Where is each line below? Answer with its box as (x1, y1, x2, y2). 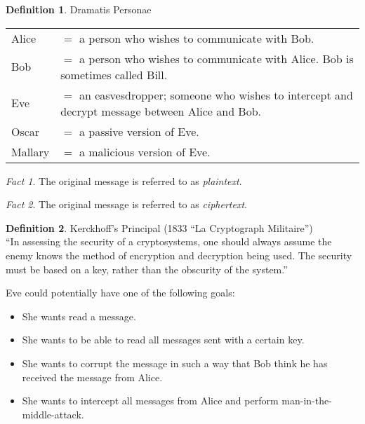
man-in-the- (281, 393, 332, 408)
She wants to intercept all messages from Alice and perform (22, 393, 279, 408)
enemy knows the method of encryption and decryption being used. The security (6, 247, 352, 262)
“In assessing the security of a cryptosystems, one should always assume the (6, 234, 332, 249)
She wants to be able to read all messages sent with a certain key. (22, 332, 305, 347)
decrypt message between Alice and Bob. (60, 102, 262, 119)
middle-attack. (22, 406, 84, 421)
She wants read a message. (22, 308, 136, 323)
